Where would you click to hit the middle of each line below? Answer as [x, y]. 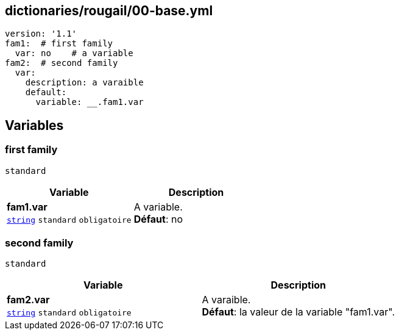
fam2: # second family [62, 63]
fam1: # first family [59, 44]
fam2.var [28, 300]
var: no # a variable [74, 53]
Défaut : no [158, 219]
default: [46, 92]
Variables [34, 125]
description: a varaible [84, 83]
